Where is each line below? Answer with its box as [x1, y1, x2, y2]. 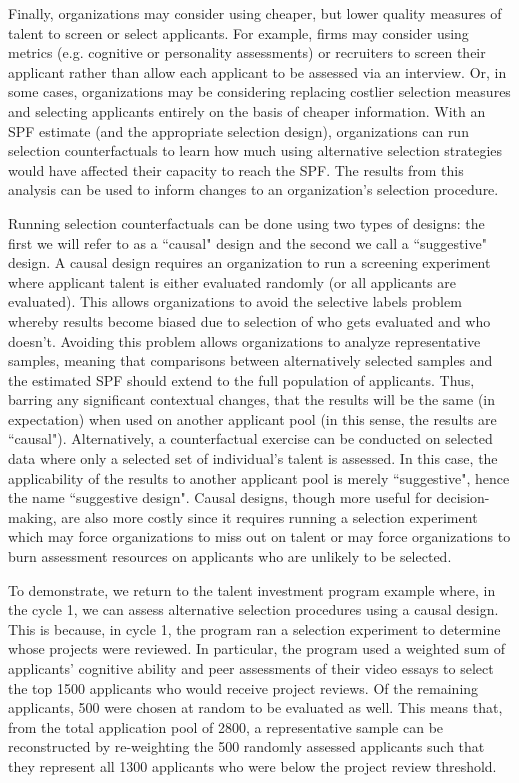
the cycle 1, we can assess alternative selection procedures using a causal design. [8, 599, 499, 620]
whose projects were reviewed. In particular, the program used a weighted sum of [8, 638, 506, 659]
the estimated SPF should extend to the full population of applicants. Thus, [8, 369, 475, 390]
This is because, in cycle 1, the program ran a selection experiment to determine [8, 618, 501, 639]
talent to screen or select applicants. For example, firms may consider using [8, 22, 469, 43]
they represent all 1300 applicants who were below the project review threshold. [8, 755, 497, 776]
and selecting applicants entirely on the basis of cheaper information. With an [8, 100, 486, 121]
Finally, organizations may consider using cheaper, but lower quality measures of [8, 3, 502, 23]
